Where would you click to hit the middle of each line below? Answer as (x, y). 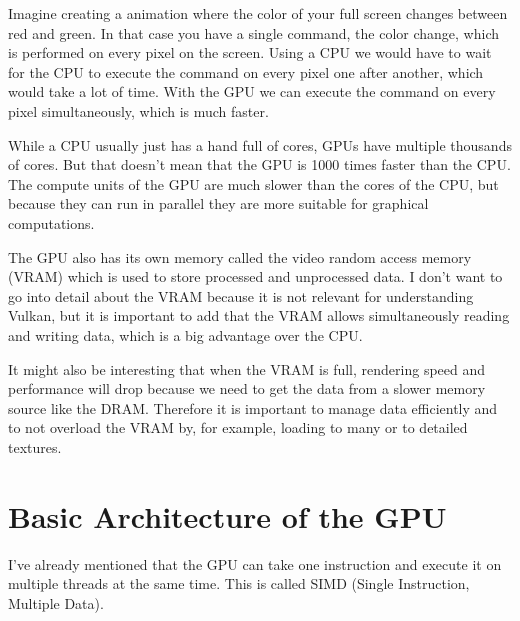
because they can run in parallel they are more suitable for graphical (218, 203)
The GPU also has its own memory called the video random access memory (240, 256)
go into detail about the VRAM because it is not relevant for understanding (241, 295)
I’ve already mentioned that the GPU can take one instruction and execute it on (255, 563)
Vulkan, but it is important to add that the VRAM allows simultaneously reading (259, 315)
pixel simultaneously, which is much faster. (138, 110)
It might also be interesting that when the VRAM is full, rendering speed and (247, 368)
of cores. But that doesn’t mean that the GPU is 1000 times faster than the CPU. (259, 164)
